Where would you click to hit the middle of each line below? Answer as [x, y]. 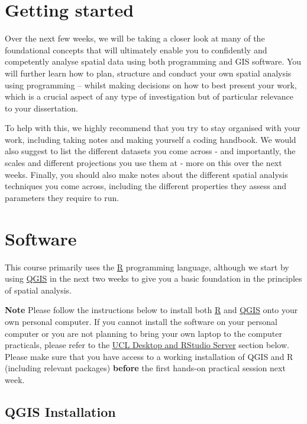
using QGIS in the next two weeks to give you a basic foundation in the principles [153, 278]
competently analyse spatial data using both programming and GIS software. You [153, 61]
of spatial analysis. [38, 290]
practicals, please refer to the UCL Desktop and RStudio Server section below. [147, 345]
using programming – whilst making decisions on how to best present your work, [151, 85]
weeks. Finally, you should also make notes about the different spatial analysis [146, 174]
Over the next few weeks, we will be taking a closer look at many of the [135, 38]
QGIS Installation [60, 411]
